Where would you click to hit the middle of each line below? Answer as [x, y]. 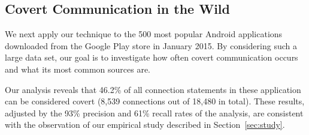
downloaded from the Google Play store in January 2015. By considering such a [151, 45]
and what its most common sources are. [78, 69]
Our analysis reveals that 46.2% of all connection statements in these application [153, 89]
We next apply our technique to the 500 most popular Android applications [144, 34]
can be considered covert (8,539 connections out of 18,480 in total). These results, [155, 101]
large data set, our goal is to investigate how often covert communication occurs [152, 57]
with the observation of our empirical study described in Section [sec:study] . [145, 124]
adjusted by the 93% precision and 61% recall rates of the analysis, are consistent [154, 112]
